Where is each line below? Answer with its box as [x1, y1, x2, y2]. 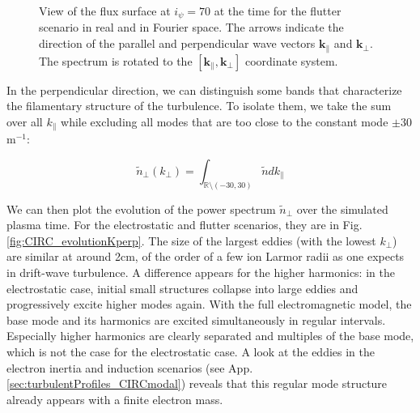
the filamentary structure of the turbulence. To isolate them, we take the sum [6, 97, 392, 114]
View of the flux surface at [39, 2, 171, 19]
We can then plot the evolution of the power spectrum [6, 200, 276, 217]
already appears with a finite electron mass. [6, 390, 223, 407]
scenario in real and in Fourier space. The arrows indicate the [39, 19, 344, 36]
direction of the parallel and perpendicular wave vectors [39, 35, 316, 52]
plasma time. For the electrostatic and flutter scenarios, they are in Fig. [6, 216, 363, 233]
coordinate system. [244, 52, 338, 69]
